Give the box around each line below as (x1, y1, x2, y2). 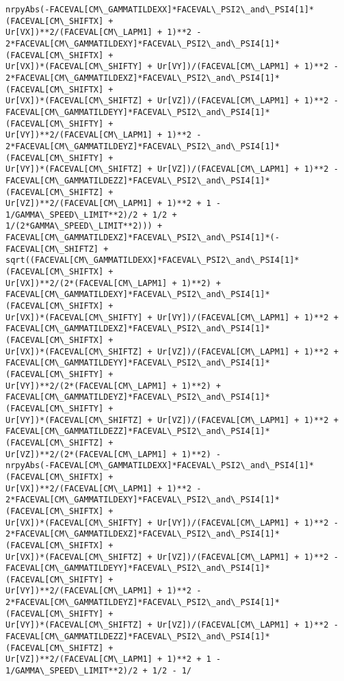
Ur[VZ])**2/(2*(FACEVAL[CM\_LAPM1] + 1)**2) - (5, 449, 221, 459)
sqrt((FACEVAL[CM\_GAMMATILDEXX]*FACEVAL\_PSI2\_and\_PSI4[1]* (5, 255, 300, 266)
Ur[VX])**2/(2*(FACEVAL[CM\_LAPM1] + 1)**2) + (5, 278, 221, 288)
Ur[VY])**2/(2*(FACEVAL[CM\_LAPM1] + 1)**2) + (5, 381, 221, 391)
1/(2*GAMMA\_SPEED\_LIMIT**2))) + (5, 221, 163, 231)
